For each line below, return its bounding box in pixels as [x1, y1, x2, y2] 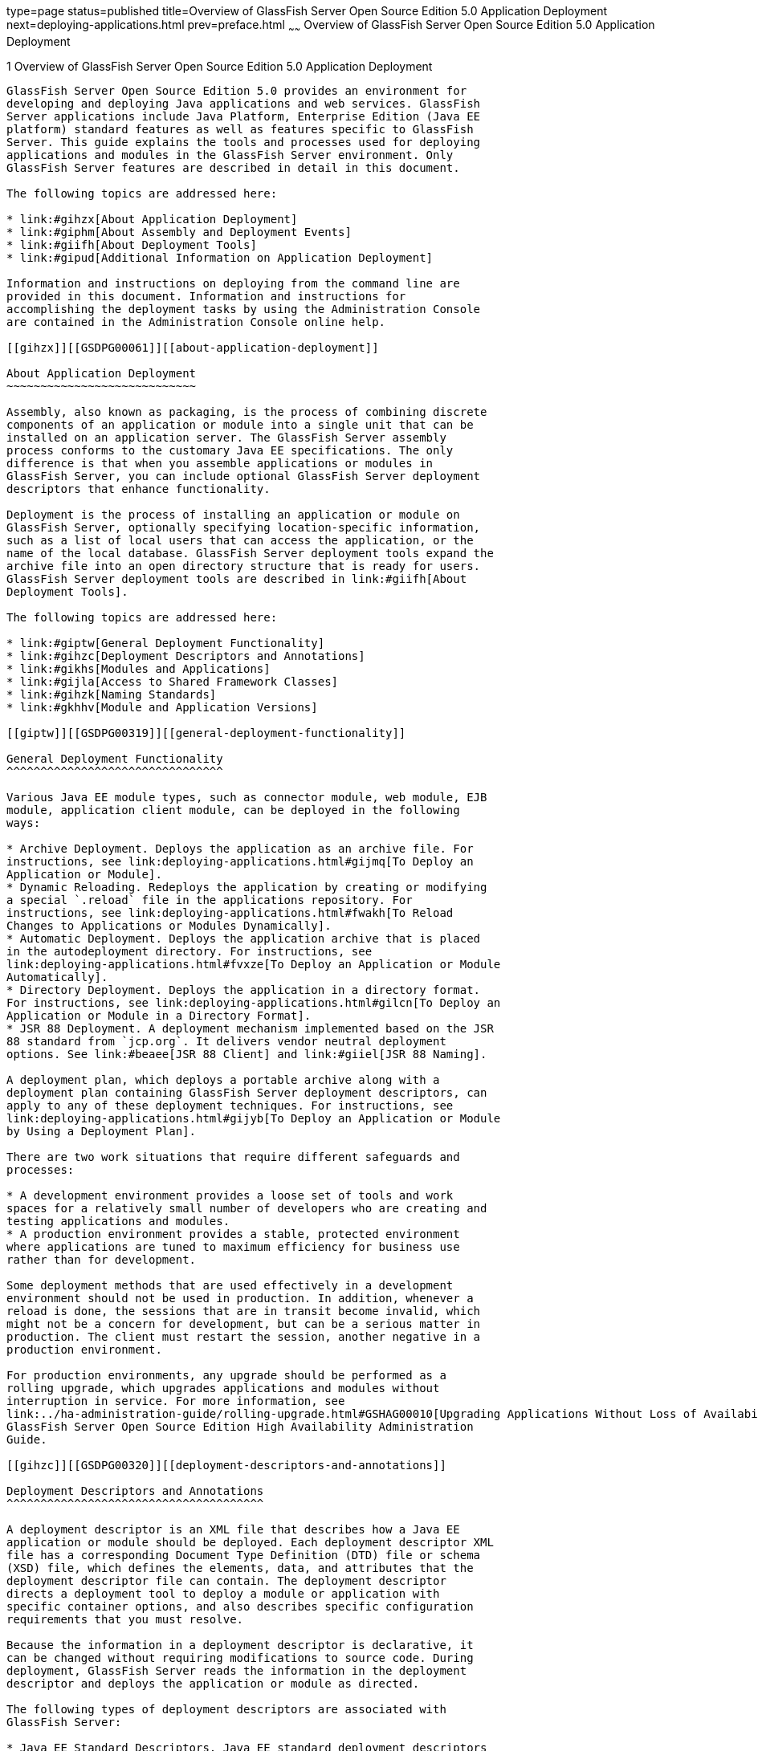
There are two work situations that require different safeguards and [6, 1150, 460, 1163]
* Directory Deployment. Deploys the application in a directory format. [6, 983, 481, 996]
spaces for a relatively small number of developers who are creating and [6, 1201, 487, 1215]
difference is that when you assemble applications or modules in [6, 456, 434, 470]
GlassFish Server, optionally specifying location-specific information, [6, 520, 481, 534]
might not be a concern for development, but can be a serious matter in [6, 1317, 481, 1330]
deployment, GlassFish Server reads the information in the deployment [6, 1663, 467, 1677]
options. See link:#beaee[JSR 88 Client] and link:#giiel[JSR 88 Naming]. [6, 1047, 487, 1061]
